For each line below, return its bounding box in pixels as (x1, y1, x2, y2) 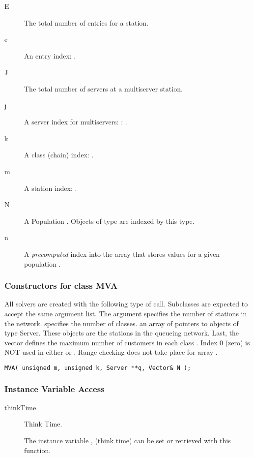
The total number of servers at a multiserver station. (24, 83, 183, 93)
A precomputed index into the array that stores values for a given (24, 248, 220, 259)
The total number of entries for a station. (24, 17, 149, 28)
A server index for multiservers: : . (24, 117, 127, 127)
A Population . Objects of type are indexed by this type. (24, 215, 195, 226)
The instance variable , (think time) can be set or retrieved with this (24, 435, 231, 445)
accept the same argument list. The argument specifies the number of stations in (4, 308, 247, 318)
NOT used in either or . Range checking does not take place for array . (4, 347, 218, 357)
